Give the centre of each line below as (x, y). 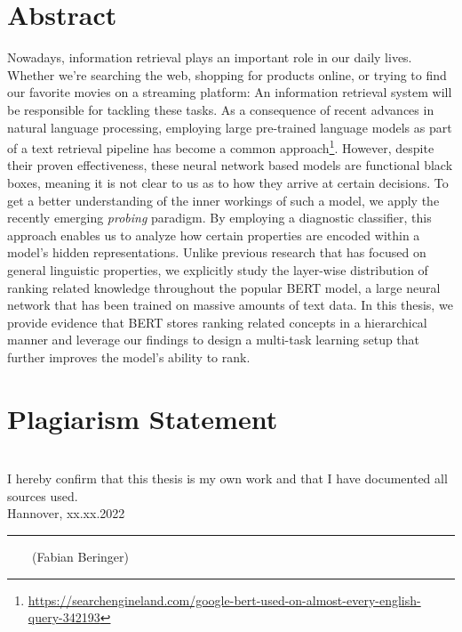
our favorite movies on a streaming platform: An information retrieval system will (230, 92)
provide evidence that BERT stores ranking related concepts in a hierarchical (217, 322)
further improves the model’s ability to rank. (129, 357)
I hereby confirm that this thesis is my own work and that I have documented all (227, 478)
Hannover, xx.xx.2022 (66, 513)
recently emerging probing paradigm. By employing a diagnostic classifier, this (219, 218)
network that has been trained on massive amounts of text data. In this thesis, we (230, 305)
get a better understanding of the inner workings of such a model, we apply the (223, 200)
